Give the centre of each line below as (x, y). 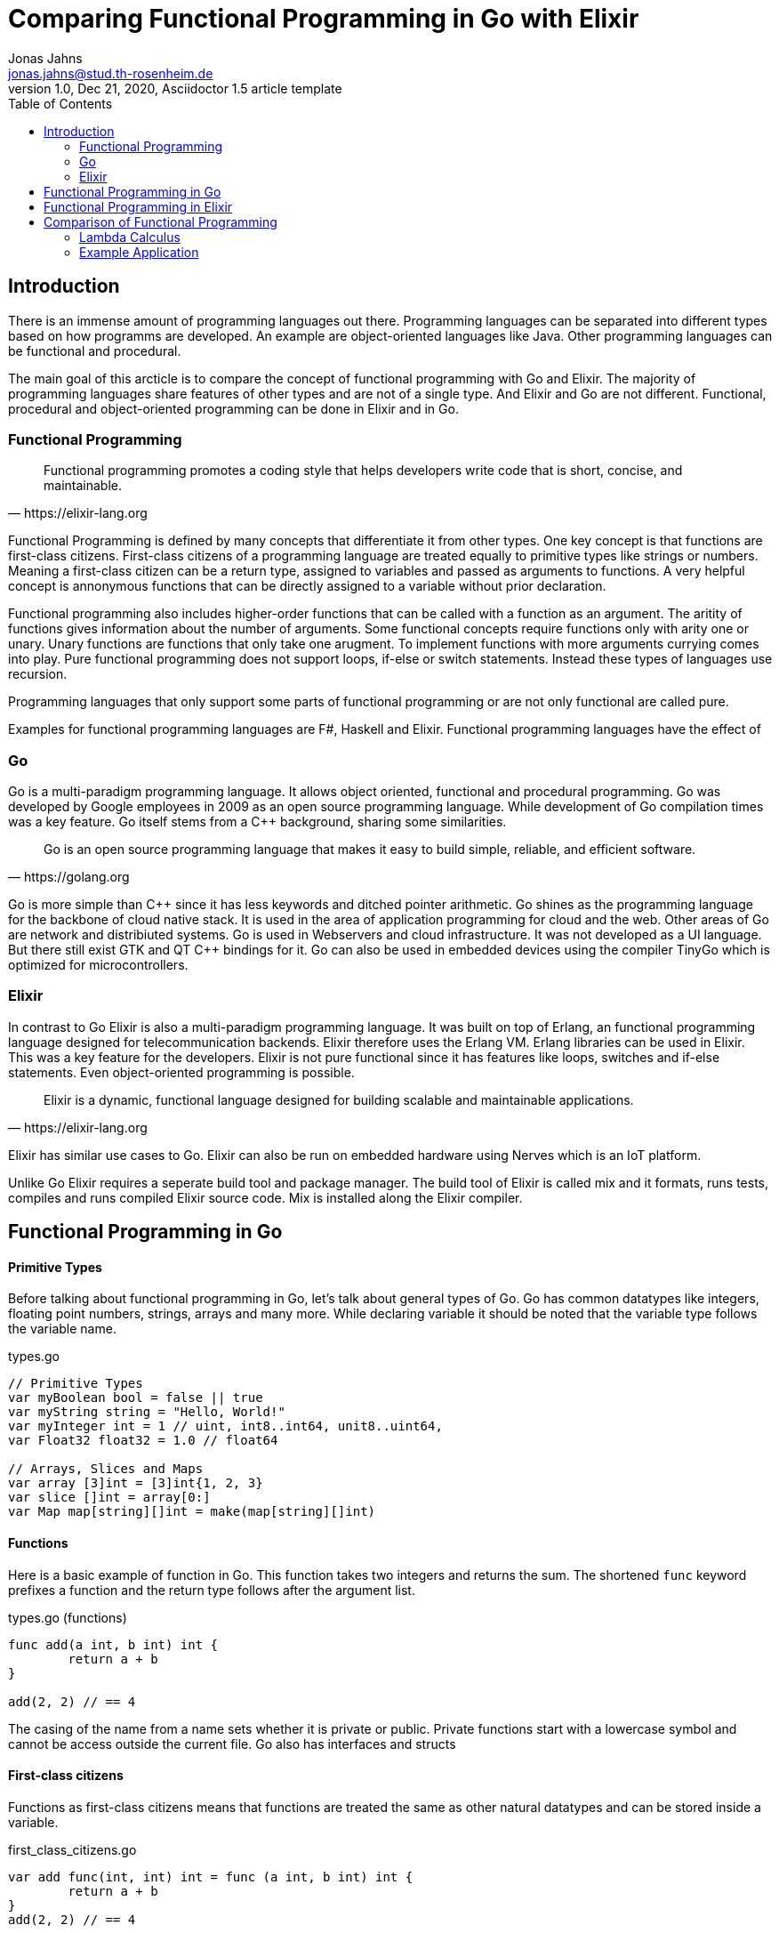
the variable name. (62, 1329)
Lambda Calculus (130, 237)
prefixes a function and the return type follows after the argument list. (212, 1590)
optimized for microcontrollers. (98, 965)
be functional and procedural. (95, 350)
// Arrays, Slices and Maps (106, 1469)
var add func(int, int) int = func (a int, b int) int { (211, 1877)
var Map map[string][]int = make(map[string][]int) (192, 1512)
